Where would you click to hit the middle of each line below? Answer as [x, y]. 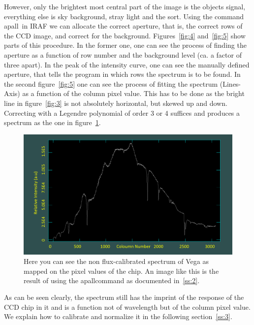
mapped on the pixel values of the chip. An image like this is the [121, 271]
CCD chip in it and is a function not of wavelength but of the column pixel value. [127, 307]
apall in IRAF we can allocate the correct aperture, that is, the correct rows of [123, 26]
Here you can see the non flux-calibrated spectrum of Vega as [116, 261]
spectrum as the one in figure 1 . [52, 122]
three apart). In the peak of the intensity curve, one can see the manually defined [127, 64]
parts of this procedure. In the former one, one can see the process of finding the [125, 45]
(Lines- [230, 83]
